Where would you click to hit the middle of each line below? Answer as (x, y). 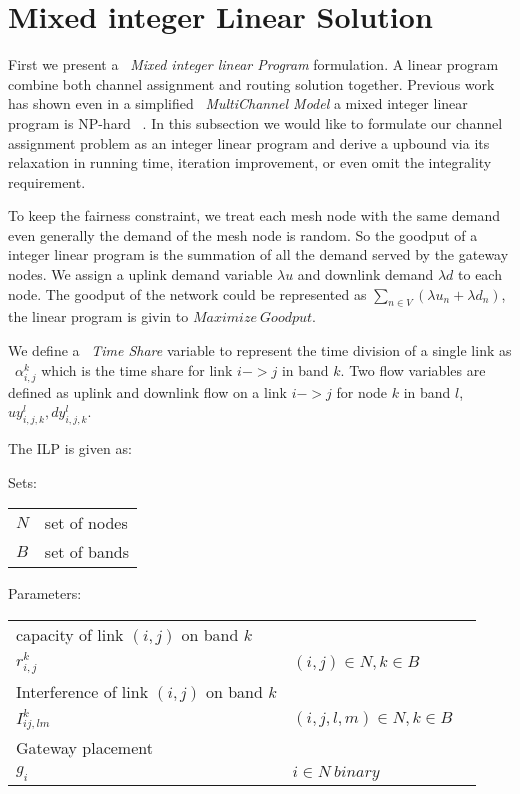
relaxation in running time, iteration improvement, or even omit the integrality (250, 162)
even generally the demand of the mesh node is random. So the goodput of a (243, 234)
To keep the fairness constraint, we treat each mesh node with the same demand (254, 215)
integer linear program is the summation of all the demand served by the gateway (258, 254)
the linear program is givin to (98, 316)
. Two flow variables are (413, 369)
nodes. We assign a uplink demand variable (140, 274)
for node (362, 391)
